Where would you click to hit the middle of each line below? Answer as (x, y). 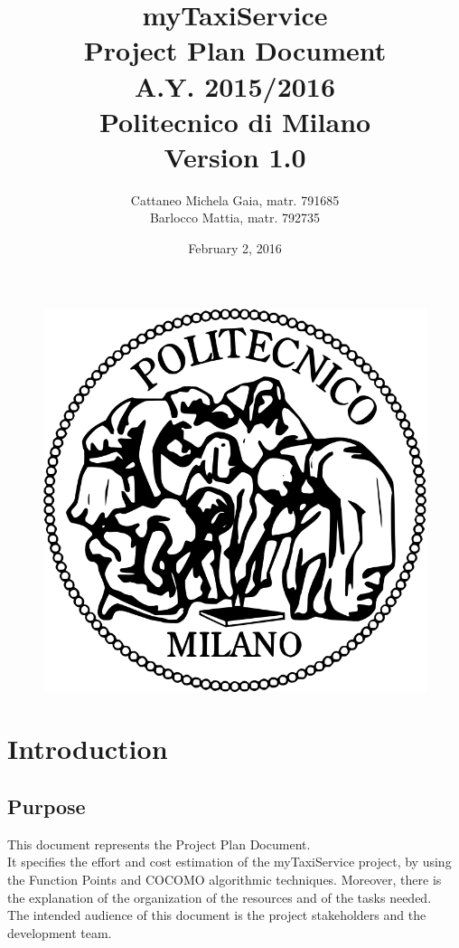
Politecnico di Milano (235, 121)
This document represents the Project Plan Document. (159, 844)
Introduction (88, 749)
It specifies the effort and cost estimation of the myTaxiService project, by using (229, 862)
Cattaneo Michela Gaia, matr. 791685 (235, 199)
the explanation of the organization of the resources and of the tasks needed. (220, 897)
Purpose (47, 806)
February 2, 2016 (235, 248)
